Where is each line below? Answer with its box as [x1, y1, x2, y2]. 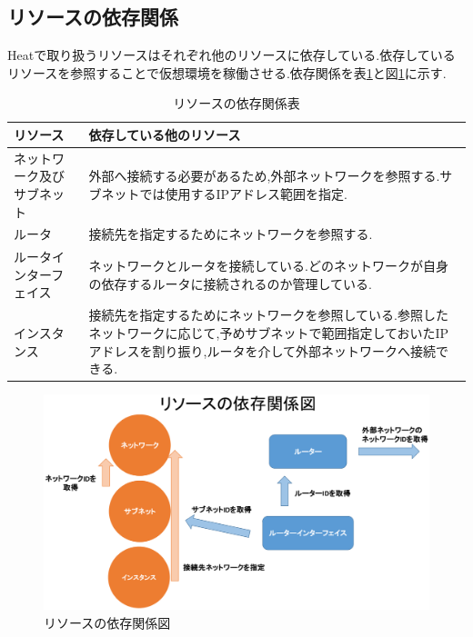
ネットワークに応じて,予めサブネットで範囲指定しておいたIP [88, 323, 449, 342]
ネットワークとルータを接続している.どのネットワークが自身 [88, 256, 448, 275]
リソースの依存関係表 [173, 94, 300, 113]
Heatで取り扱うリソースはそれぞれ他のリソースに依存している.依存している [7, 45, 456, 65]
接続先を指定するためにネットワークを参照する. [88, 224, 373, 244]
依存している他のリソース [88, 124, 241, 144]
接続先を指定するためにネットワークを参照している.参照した [88, 305, 448, 324]
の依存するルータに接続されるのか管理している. [88, 274, 372, 293]
